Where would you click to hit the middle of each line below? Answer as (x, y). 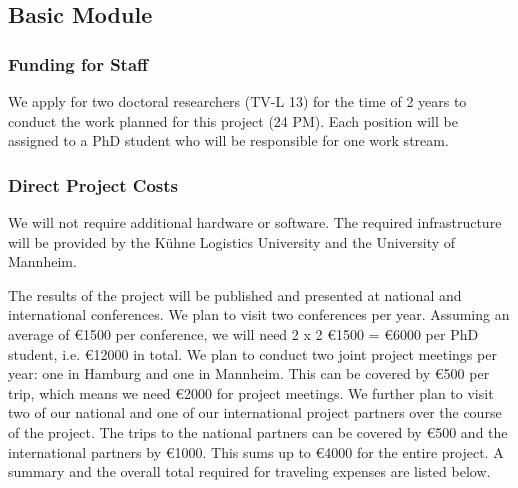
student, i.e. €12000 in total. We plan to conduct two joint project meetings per (252, 353)
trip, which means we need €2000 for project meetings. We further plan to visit (251, 392)
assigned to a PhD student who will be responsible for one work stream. (228, 140)
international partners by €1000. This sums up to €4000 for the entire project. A (256, 451)
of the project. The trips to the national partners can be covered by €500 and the (258, 431)
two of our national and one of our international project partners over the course (255, 412)
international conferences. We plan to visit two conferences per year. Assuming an (259, 314)
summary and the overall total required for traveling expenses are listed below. (249, 471)
